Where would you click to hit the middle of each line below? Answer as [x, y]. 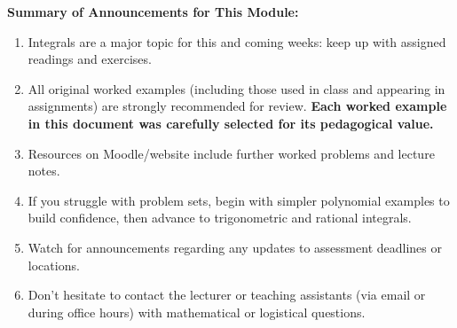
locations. [54, 265]
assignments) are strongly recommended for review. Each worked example [237, 106]
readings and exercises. [90, 59]
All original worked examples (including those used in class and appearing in [236, 88]
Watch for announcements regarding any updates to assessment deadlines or [235, 247]
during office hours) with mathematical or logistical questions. [197, 312]
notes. [44, 171]
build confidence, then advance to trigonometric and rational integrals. [220, 218]
